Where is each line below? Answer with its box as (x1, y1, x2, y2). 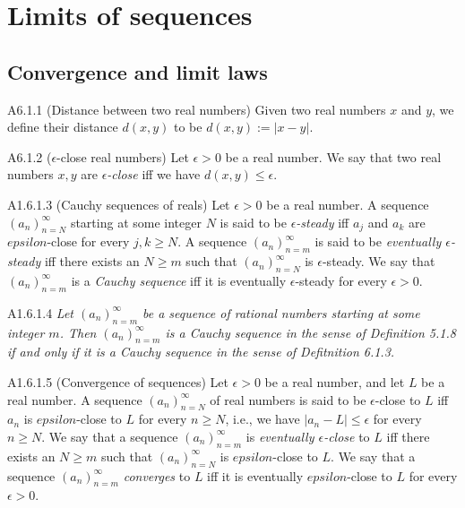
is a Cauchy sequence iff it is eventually (71, 271, 287, 289)
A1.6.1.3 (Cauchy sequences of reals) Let (7, 194, 230, 213)
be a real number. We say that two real (225, 147, 442, 166)
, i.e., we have (225, 409, 300, 428)
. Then (59, 323, 97, 341)
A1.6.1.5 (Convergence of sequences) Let (7, 372, 228, 391)
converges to (123, 466, 191, 485)
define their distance (7, 117, 118, 136)
